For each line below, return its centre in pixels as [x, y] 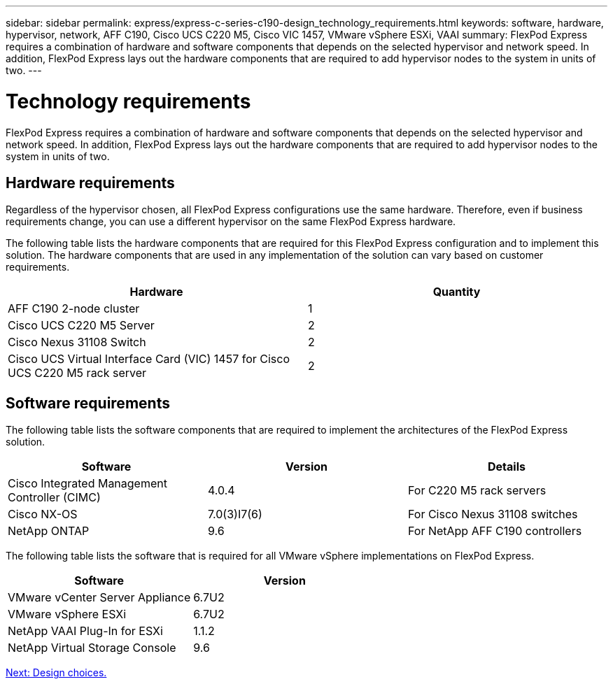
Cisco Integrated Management [87, 484]
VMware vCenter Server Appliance [99, 598]
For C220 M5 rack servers [477, 491]
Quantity [457, 292]
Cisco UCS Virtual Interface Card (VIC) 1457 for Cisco [149, 359]
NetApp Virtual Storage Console [92, 648]
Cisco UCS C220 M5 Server [81, 326]
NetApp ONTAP [49, 531]
